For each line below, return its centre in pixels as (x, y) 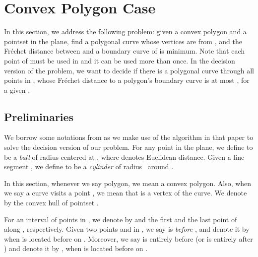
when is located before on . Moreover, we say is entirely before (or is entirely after (129, 238)
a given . (17, 90)
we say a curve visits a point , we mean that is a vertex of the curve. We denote (126, 193)
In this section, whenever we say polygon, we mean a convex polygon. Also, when (128, 183)
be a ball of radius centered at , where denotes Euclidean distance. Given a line (124, 157)
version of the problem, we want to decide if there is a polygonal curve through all (129, 70)
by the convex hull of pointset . (51, 203)
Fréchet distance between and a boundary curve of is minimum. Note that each (125, 51)
